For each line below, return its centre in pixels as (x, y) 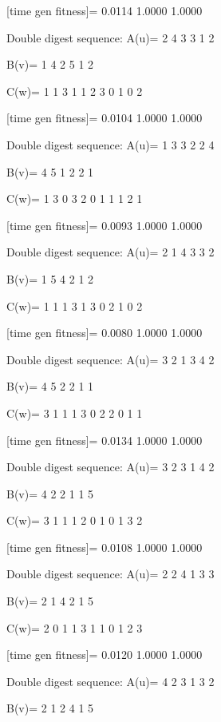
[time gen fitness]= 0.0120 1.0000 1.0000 (105, 655)
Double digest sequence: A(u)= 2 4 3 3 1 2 (110, 37)
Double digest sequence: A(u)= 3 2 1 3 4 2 (110, 359)
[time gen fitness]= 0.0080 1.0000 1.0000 (105, 333)
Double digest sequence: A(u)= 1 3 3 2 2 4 (110, 144)
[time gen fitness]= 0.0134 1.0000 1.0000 (105, 440)
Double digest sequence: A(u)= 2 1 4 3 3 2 (110, 252)
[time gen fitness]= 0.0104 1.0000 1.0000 (105, 118)
